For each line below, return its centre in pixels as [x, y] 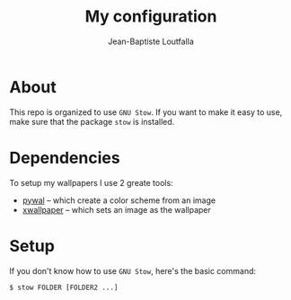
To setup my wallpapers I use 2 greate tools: [91, 182]
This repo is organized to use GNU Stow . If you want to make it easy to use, [146, 112]
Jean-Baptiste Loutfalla [151, 41]
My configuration [151, 17]
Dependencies [65, 158]
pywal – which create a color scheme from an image [119, 200]
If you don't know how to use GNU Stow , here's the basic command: [133, 270]
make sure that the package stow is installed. [92, 121]
